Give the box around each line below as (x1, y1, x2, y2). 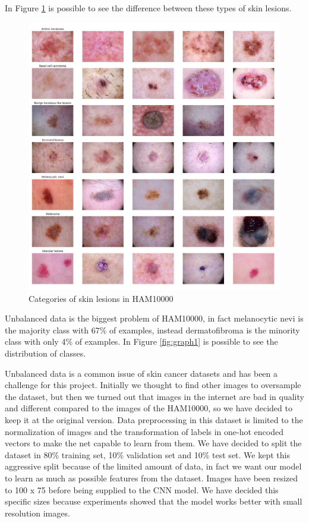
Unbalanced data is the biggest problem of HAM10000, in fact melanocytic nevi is (5, 312, 304, 324)
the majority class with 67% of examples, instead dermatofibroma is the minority (5, 323, 300, 336)
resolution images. (5, 506, 70, 519)
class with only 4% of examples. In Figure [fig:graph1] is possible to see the (5, 335, 278, 348)
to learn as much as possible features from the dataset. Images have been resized (5, 471, 298, 484)
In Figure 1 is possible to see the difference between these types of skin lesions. (5, 2, 292, 14)
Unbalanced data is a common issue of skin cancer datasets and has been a (5, 367, 278, 379)
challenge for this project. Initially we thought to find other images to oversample (5, 379, 301, 391)
